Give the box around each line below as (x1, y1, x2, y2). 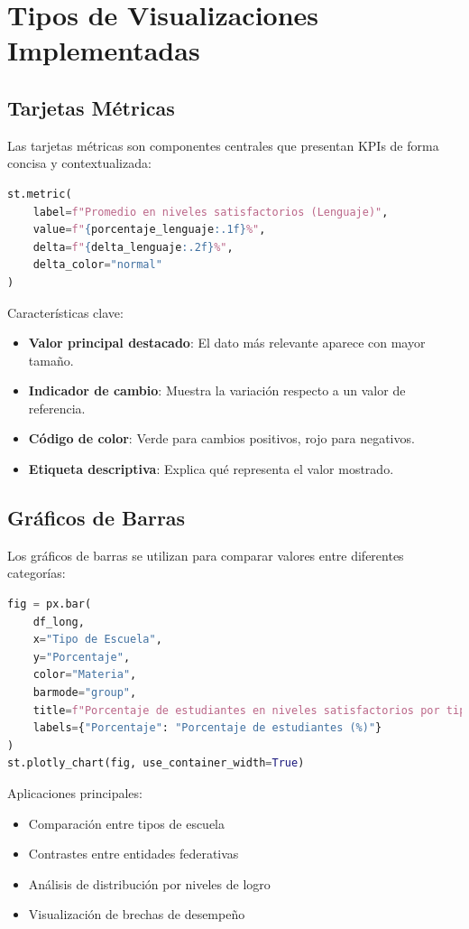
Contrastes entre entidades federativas (28, 844, 239, 863)
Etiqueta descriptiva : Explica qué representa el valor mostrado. (28, 460, 394, 478)
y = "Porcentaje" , (32, 650, 131, 664)
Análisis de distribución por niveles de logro (28, 874, 271, 893)
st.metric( (7, 187, 72, 200)
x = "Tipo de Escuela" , (32, 633, 162, 646)
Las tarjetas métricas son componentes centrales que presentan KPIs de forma (7, 135, 439, 154)
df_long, (32, 615, 85, 628)
